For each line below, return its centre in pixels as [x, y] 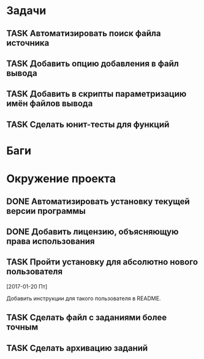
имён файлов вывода [50, 104]
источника [28, 43]
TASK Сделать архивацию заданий [77, 348]
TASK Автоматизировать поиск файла [84, 33]
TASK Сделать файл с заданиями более [87, 318]
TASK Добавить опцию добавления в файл [93, 63]
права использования [51, 241]
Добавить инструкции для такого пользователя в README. [84, 298]
